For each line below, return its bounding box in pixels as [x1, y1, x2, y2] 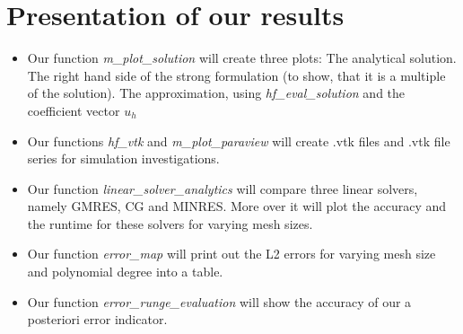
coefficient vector [27, 101, 120, 119]
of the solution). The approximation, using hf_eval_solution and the [27, 83, 406, 102]
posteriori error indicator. [27, 310, 168, 329]
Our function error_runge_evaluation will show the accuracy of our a [27, 292, 412, 311]
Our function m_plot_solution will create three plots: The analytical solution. [27, 48, 457, 67]
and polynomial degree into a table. [27, 262, 223, 281]
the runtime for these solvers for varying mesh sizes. [27, 214, 313, 233]
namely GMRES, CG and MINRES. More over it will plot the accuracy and [27, 197, 447, 215]
